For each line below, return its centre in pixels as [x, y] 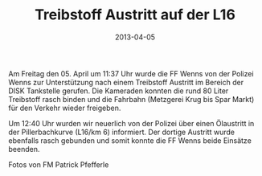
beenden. [24, 149]
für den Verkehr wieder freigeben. [65, 108]
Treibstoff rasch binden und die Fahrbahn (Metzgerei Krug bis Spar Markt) [131, 99]
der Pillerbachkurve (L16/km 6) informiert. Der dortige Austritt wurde [122, 132]
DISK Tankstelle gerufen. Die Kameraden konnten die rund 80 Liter [119, 91]
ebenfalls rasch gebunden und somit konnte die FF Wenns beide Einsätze [130, 140]
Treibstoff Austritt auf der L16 [135, 15]
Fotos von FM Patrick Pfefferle [59, 164]
